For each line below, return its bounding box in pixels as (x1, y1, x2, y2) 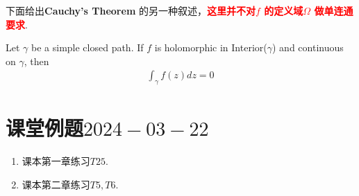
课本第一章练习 (22, 154, 90, 168)
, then (24, 53, 49, 68)
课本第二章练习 (22, 177, 90, 191)
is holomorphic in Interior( (154, 40, 267, 55)
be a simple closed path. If (31, 40, 144, 55)
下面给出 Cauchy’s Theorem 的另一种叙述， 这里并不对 (6, 3, 256, 17)
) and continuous (272, 40, 344, 55)
